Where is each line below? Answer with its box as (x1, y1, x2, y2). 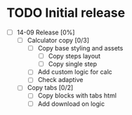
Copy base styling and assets (37, 44, 124, 53)
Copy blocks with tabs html (37, 91, 117, 100)
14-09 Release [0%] (16, 28, 75, 36)
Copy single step (48, 60, 98, 68)
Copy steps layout (48, 52, 101, 60)
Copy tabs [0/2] (27, 83, 74, 92)
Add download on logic (37, 100, 105, 108)
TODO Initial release (6, 5, 126, 21)
